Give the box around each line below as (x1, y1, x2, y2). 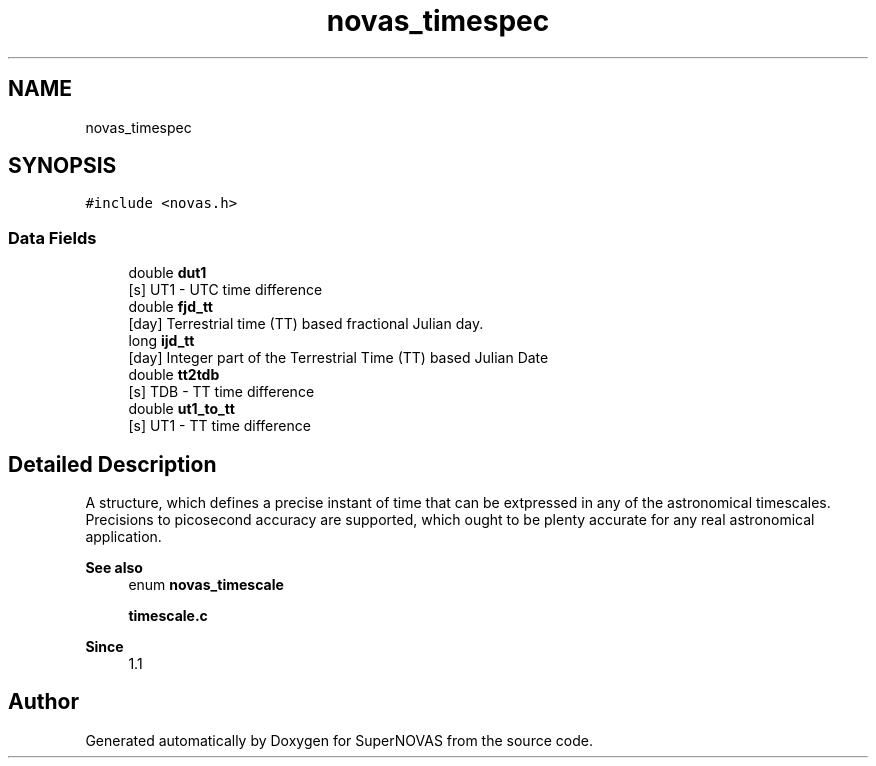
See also (85, 559, 143, 577)
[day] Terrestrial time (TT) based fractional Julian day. (128, 315, 484, 333)
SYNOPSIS (8, 153, 117, 179)
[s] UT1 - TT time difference (128, 417, 311, 435)
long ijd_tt (128, 332, 195, 350)
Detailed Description (8, 451, 217, 477)
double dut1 (128, 264, 207, 282)
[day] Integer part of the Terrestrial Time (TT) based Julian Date (128, 349, 549, 367)
